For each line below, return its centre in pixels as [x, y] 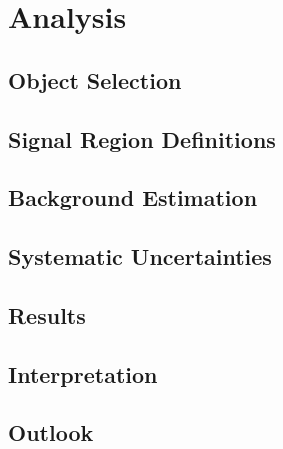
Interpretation [83, 373]
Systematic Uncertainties [140, 256]
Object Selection [95, 79]
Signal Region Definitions [142, 138]
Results [47, 314]
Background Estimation [133, 197]
